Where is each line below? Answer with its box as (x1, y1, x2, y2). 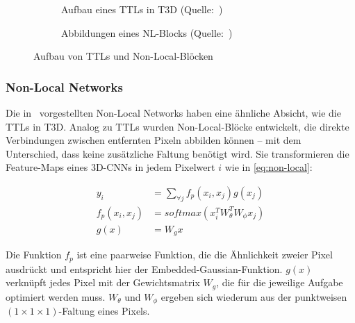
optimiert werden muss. (6, 289, 106, 304)
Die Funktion (6, 247, 62, 262)
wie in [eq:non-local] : (224, 160, 313, 174)
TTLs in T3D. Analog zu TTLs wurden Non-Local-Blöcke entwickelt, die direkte (6, 119, 349, 133)
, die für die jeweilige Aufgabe (216, 275, 343, 290)
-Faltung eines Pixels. (58, 304, 150, 318)
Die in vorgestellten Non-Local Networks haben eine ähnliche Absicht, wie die (6, 106, 341, 119)
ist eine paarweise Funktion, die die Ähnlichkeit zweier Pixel (76, 247, 333, 262)
